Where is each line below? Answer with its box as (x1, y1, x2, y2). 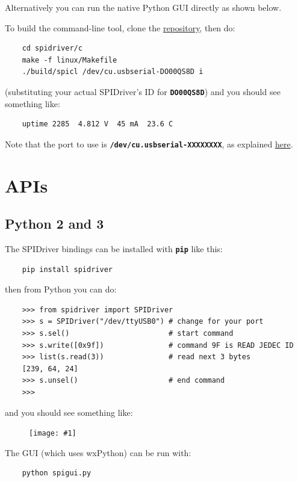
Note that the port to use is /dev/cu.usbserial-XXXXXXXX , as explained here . (5, 137, 293, 150)
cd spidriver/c (22, 44, 82, 53)
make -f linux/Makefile (22, 55, 117, 64)
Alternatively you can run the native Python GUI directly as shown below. (5, 1, 282, 13)
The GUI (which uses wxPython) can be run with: (5, 446, 191, 459)
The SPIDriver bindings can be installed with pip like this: (5, 243, 223, 255)
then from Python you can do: (5, 283, 117, 295)
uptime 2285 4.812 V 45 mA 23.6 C (22, 120, 173, 129)
